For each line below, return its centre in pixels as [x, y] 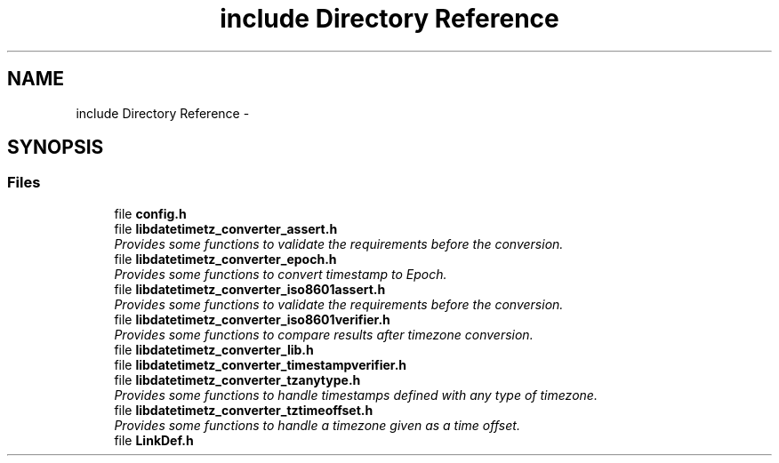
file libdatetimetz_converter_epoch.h [225, 259]
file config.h [150, 213]
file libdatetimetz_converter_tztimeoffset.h [244, 410]
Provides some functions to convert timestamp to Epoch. [281, 274]
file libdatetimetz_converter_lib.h [214, 349]
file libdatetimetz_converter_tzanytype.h [237, 379]
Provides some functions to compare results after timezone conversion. [324, 334]
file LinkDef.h [154, 440]
